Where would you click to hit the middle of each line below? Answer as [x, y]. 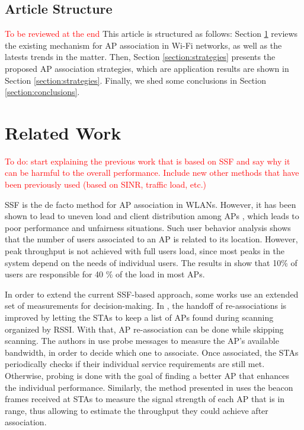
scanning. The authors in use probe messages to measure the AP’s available [142, 341]
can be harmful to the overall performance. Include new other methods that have [152, 173]
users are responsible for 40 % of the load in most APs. [105, 274]
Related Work [63, 132]
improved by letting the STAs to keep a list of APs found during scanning [139, 317]
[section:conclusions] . [42, 92]
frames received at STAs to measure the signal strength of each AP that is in [145, 399]
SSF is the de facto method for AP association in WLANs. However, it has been [151, 204]
